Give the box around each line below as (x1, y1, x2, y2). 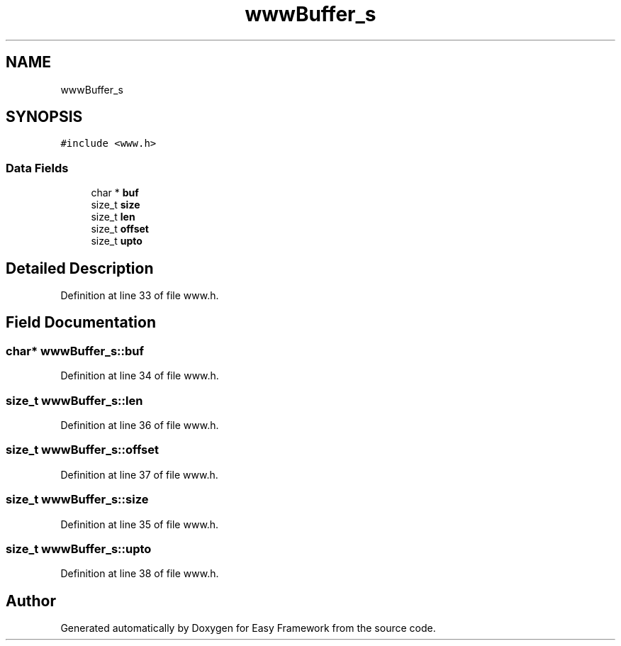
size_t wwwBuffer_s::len (6, 393, 143, 408)
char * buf (91, 186, 139, 199)
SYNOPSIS (6, 108, 83, 126)
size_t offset (91, 223, 149, 235)
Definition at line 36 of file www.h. (60, 419, 219, 431)
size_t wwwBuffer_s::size (6, 492, 149, 507)
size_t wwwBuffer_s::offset (6, 442, 160, 457)
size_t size (91, 199, 140, 211)
